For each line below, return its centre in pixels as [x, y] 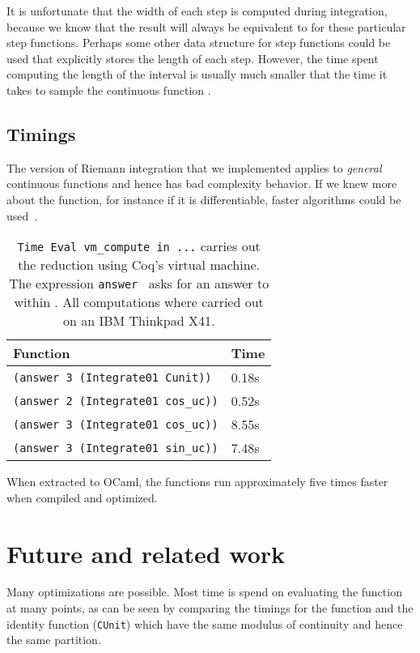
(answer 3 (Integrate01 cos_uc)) [116, 424]
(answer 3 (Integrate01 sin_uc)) [116, 448]
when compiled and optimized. [82, 497]
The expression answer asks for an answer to [139, 284]
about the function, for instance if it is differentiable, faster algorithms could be [204, 199]
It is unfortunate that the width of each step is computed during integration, [197, 11]
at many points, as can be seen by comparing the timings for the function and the [210, 608]
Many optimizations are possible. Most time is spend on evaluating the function [204, 592]
